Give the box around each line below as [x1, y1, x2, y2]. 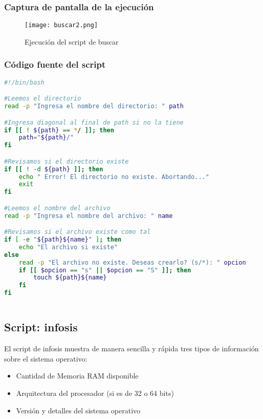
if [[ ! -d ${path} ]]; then [4, 165, 103, 173]
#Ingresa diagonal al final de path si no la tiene [4, 118, 184, 126]
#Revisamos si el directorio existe [4, 157, 129, 165]
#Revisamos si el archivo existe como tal [4, 228, 151, 236]
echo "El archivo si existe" [18, 243, 118, 251]
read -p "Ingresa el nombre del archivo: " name [4, 212, 173, 220]
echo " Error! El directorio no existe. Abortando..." [18, 173, 209, 181]
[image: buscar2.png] [25, 22, 98, 29]
